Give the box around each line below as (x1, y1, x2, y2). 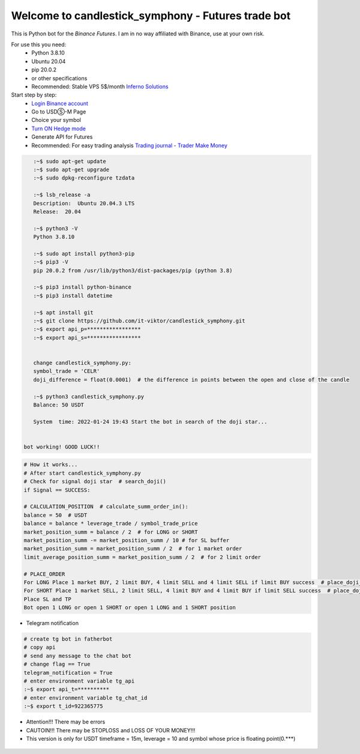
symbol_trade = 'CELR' (33, 368, 100, 375)
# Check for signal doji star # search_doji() (23, 478, 166, 485)
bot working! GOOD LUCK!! (23, 443, 100, 450)
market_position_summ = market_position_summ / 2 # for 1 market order (23, 545, 242, 552)
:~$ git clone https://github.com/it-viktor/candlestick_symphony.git (33, 318, 245, 324)
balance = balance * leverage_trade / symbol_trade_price (23, 520, 198, 527)
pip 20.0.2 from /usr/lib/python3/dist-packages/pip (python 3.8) (33, 267, 233, 274)
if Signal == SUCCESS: (23, 486, 91, 493)
